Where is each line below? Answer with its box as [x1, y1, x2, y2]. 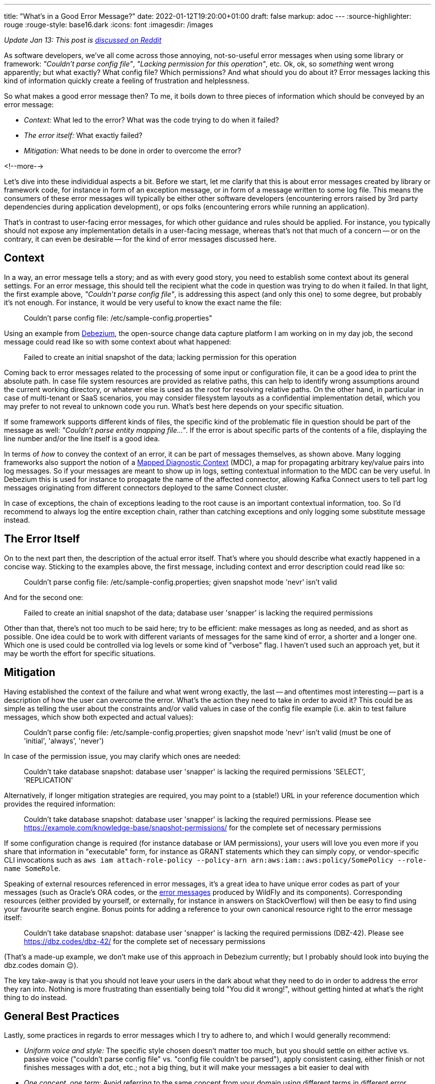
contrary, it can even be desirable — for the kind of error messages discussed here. [4, 235, 277, 243]
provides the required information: [4, 799, 116, 808]
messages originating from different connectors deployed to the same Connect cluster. [4, 483, 289, 492]
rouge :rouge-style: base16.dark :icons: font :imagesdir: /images [4, 20, 214, 29]
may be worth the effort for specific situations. [4, 649, 156, 658]
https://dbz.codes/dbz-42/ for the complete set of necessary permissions [24, 937, 266, 946]
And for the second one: [4, 593, 83, 602]
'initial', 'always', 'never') [24, 736, 104, 745]
